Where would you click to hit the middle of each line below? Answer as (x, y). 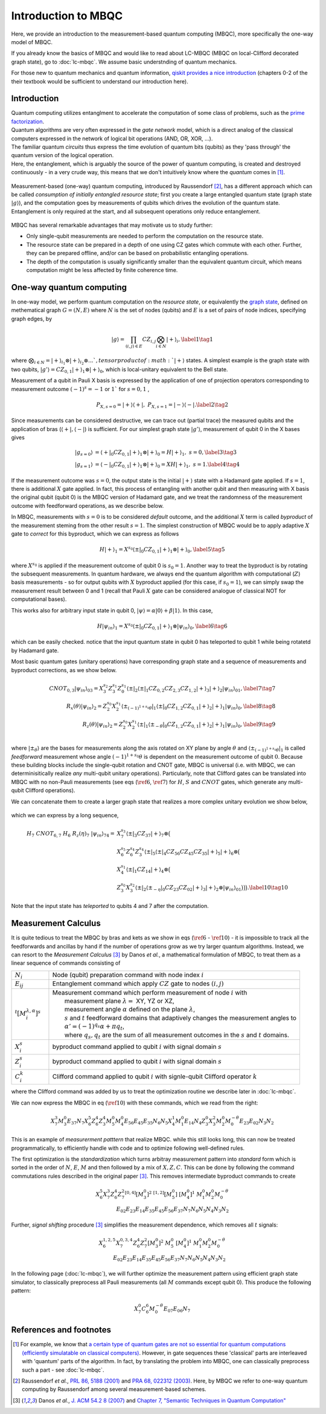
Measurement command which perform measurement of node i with (150, 993)
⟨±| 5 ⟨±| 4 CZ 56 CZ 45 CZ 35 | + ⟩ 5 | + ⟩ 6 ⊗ (191, 852)
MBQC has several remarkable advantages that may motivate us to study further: (112, 225)
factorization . (28, 122)
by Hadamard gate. (35, 650)
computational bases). (39, 599)
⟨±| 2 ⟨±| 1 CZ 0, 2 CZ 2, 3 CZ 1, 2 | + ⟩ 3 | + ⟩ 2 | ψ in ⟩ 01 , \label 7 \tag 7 (201, 689)
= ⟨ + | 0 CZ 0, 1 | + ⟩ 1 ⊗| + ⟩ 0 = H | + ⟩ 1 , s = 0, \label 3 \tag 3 (166, 453)
